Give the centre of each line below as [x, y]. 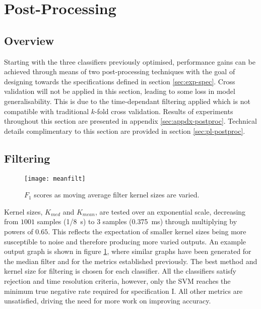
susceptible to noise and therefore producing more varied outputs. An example [125, 241]
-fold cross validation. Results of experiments [164, 111]
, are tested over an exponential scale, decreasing [170, 211]
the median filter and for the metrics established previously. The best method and [131, 261]
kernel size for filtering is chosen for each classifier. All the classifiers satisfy [120, 271]
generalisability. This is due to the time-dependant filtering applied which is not [127, 101]
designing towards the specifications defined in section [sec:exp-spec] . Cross [120, 81]
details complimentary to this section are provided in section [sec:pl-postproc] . [125, 131]
